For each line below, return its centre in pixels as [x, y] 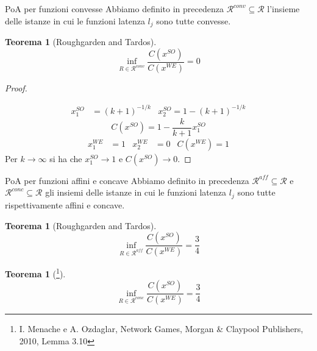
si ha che [66, 158]
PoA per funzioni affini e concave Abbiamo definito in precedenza [127, 180]
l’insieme [283, 9]
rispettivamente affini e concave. [65, 204]
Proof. [16, 87]
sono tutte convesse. [194, 20]
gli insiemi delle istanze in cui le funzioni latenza [136, 192]
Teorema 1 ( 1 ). [35, 273]
